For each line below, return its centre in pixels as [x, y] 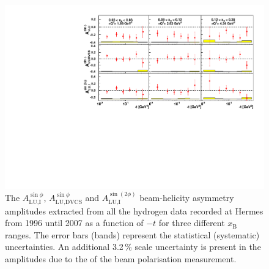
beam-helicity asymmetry [187, 198]
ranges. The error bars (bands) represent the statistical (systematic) [132, 234]
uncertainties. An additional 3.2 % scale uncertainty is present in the [133, 247]
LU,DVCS [69, 202]
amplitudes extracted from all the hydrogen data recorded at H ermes [134, 210]
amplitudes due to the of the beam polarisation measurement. [121, 258]
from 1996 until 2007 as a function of [74, 223]
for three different [192, 223]
